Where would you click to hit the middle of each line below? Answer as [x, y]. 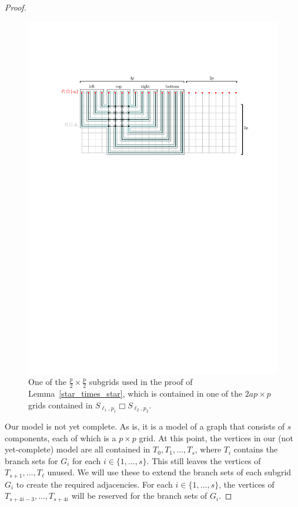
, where [208, 449]
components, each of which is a [61, 437]
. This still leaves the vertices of [204, 460]
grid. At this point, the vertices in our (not [216, 437]
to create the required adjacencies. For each [94, 484]
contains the [256, 449]
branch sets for [31, 460]
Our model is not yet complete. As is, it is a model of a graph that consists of [145, 426]
